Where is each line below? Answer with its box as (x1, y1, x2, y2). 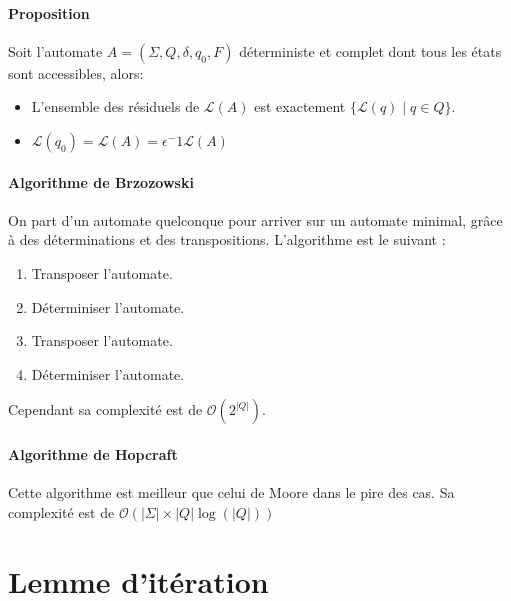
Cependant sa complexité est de (8, 399, 203, 420)
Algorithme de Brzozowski (8, 171, 194, 192)
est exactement (254, 96, 346, 117)
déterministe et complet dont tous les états (239, 40, 502, 61)
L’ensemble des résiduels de (31, 96, 200, 117)
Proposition (8, 2, 90, 23)
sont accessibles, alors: (8, 62, 144, 83)
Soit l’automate (8, 40, 103, 61)
